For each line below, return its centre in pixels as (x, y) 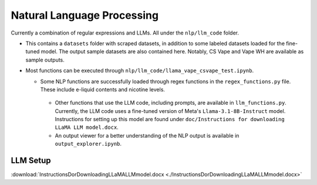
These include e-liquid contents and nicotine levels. (103, 89)
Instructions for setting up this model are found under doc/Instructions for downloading (170, 119)
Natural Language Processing (85, 15)
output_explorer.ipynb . (88, 144)
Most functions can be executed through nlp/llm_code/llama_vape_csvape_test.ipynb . (140, 71)
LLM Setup (31, 161)
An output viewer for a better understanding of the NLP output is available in (147, 135)
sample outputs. (45, 60)
